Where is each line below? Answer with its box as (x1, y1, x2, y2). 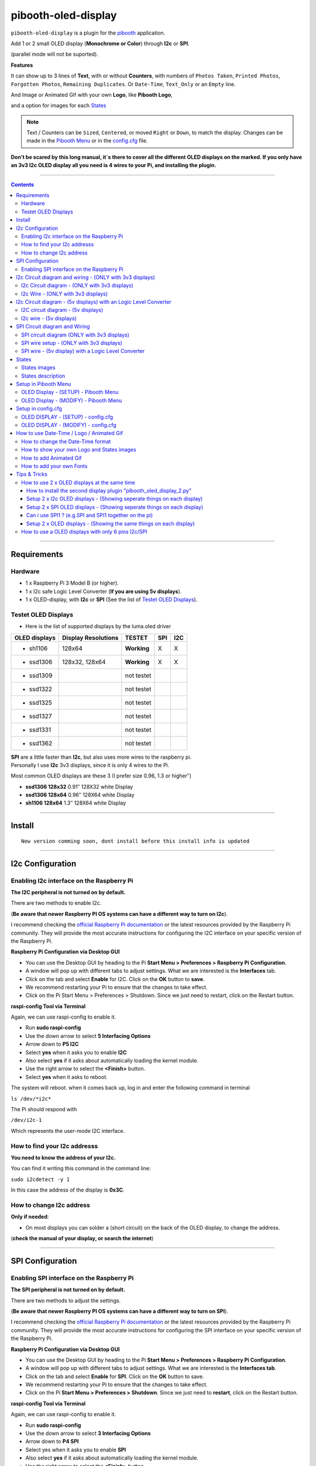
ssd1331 (29, 725, 51, 734)
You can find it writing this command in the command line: (11, 1165, 152, 1172)
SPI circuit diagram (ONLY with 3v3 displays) (21, 331, 130, 338)
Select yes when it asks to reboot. (25, 1073, 108, 1080)
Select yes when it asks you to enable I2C (25, 1048, 127, 1056)
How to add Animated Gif (21, 454, 82, 461)
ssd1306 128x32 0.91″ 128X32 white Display (25, 783, 133, 790)
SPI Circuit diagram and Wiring (16, 323, 90, 330)
